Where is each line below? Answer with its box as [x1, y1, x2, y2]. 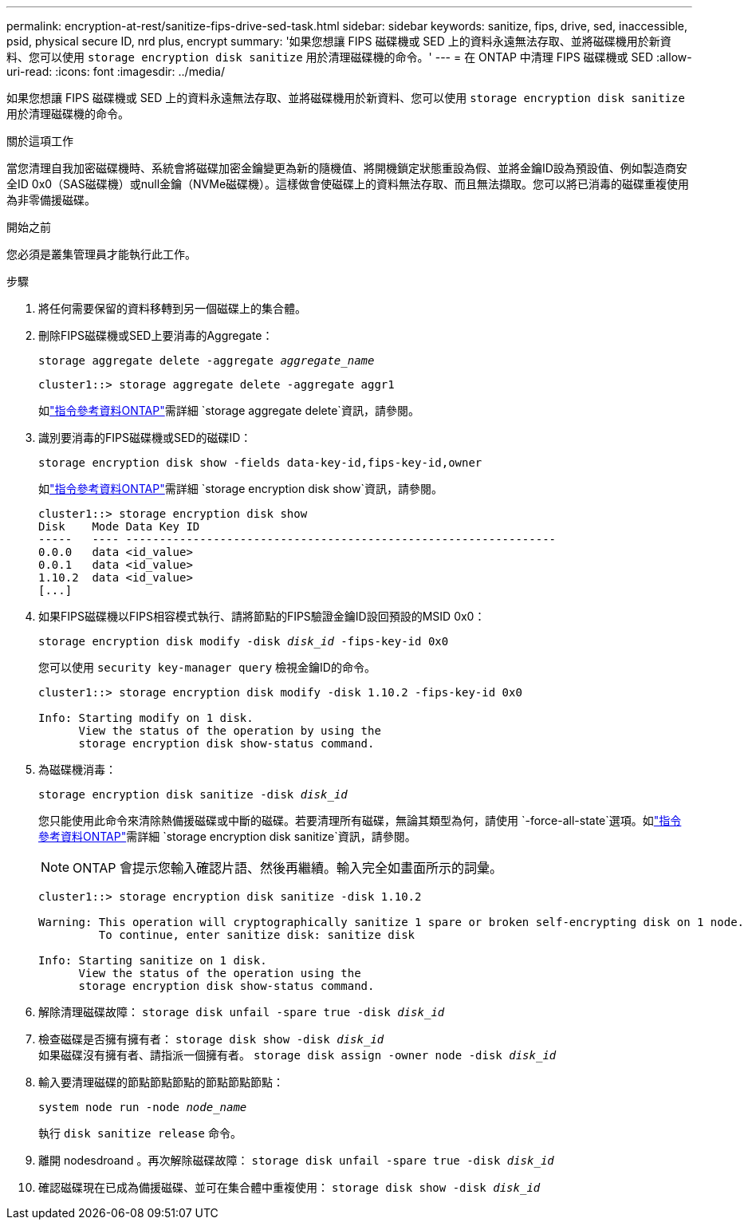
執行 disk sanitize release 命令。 [38, 1126, 242, 1140]
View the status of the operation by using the [78, 724, 381, 737]
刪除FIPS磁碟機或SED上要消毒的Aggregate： [38, 329, 274, 342]
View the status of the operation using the [78, 967, 361, 980]
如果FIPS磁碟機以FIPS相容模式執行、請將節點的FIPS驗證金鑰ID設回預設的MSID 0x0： [38, 609, 486, 623]
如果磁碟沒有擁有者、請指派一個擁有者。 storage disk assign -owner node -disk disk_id [38, 1048, 557, 1062]
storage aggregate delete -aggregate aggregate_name [38, 354, 375, 367]
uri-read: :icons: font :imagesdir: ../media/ [6, 65, 225, 78]
